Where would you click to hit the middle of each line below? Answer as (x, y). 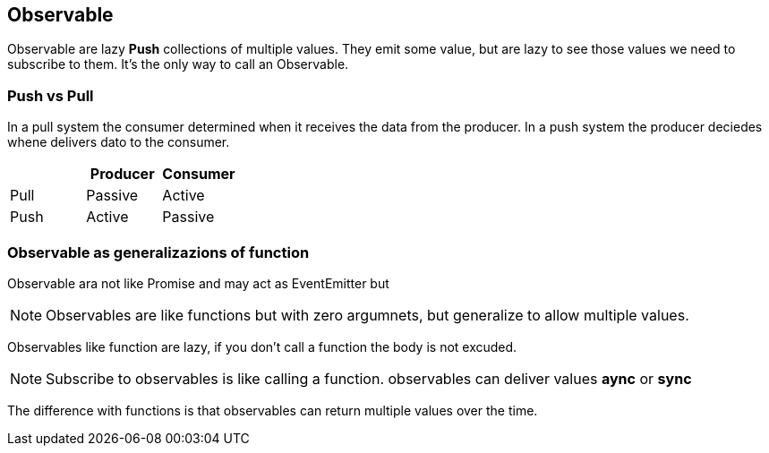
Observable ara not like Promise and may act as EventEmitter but (198, 283)
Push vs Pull (51, 95)
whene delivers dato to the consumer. (119, 142)
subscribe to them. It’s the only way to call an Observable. (178, 64)
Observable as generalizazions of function (158, 252)
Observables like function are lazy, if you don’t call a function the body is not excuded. (262, 346)
